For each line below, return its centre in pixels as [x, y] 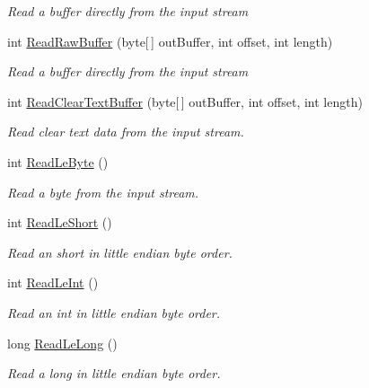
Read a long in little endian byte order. [114, 373]
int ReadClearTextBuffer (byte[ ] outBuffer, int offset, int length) [185, 101]
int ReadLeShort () [60, 222]
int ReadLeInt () [53, 282]
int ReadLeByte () [58, 161]
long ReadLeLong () [62, 343]
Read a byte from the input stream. [103, 192]
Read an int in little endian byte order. [114, 312]
